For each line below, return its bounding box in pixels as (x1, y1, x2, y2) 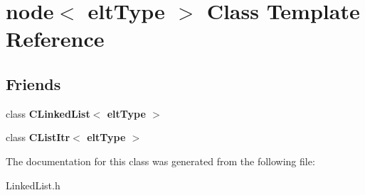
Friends (6, 72, 61, 94)
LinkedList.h (6, 177, 60, 192)
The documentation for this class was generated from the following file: (6, 153, 315, 168)
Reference (6, 24, 105, 53)
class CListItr (6, 130, 70, 145)
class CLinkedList (6, 106, 90, 121)
